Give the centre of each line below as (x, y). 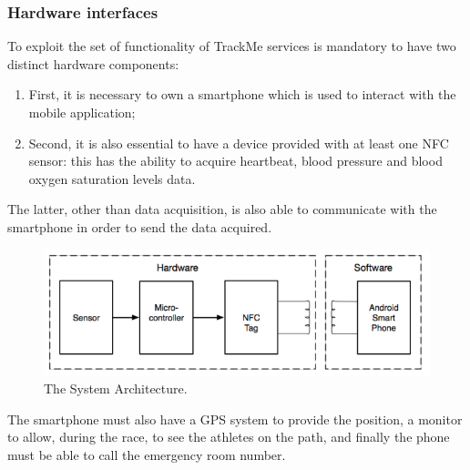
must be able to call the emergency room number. (147, 455)
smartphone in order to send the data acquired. (140, 226)
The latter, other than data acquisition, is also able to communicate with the (222, 209)
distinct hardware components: (93, 63)
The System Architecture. (116, 388)
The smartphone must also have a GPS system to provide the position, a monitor (235, 419)
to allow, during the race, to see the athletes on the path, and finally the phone (229, 437)
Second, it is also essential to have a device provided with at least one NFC (239, 143)
